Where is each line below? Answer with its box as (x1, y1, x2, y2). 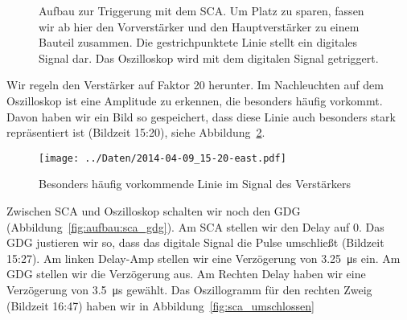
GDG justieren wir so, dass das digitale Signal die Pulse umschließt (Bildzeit (6, 234, 384, 251)
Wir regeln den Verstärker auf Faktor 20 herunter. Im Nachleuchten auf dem (6, 76, 384, 93)
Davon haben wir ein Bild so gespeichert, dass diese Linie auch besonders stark (6, 108, 396, 125)
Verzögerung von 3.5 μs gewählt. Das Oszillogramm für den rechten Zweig (6, 281, 372, 297)
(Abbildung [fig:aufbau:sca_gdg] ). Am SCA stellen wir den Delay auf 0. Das (6, 218, 384, 235)
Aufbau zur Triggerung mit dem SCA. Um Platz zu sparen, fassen (39, 2, 364, 18)
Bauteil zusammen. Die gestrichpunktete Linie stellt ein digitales (39, 34, 358, 51)
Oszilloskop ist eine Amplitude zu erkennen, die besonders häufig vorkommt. (6, 92, 383, 109)
